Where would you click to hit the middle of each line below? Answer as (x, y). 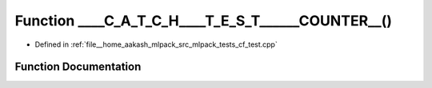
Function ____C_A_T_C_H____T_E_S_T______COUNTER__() (203, 21)
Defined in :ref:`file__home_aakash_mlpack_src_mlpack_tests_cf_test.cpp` (156, 44)
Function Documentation (78, 67)
